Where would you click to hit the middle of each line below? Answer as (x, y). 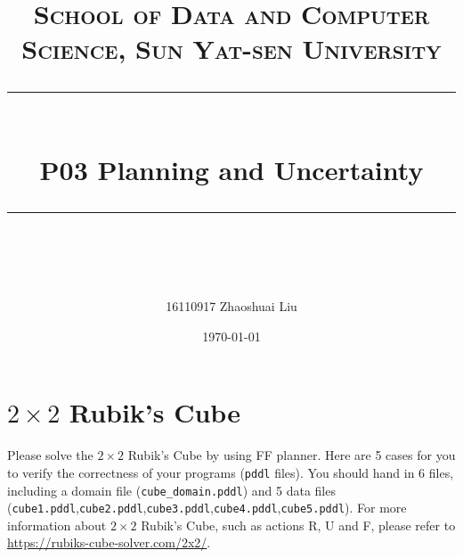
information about (57, 525)
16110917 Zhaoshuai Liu (231, 306)
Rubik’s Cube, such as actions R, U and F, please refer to (298, 525)
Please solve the (50, 455)
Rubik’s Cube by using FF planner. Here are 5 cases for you (292, 455)
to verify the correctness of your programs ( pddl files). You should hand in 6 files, (231, 472)
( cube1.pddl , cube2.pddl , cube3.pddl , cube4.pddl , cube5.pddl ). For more (207, 508)
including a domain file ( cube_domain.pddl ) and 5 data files (171, 490)
